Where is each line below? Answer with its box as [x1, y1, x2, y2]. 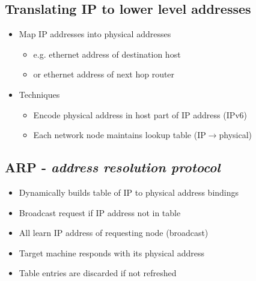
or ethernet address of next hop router [33, 68, 175, 80]
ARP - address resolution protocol [5, 158, 221, 177]
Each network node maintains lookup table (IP [33, 128, 206, 141]
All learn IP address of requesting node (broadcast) [19, 226, 209, 239]
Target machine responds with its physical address [19, 246, 204, 259]
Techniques [19, 88, 60, 100]
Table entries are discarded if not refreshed [19, 267, 177, 279]
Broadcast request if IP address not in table [19, 206, 181, 219]
